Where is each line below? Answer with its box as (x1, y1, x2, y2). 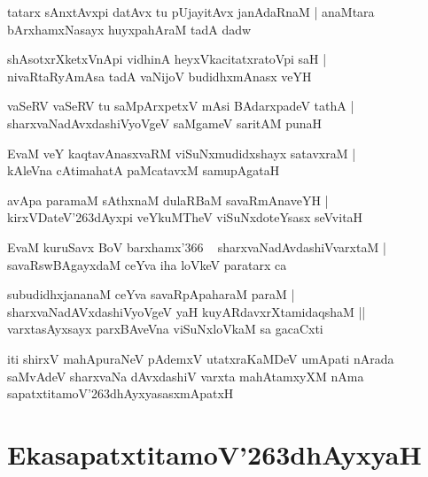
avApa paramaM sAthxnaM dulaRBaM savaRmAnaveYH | (7, 190, 329, 209)
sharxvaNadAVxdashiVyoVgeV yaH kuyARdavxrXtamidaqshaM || (7, 302, 366, 320)
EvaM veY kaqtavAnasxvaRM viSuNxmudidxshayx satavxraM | (7, 143, 356, 162)
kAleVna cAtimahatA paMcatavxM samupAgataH (7, 161, 280, 180)
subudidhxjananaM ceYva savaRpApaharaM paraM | (7, 285, 295, 304)
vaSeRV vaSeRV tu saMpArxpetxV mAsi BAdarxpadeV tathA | (7, 96, 354, 115)
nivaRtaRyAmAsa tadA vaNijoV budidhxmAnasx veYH (7, 66, 312, 85)
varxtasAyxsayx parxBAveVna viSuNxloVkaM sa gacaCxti (7, 319, 323, 338)
